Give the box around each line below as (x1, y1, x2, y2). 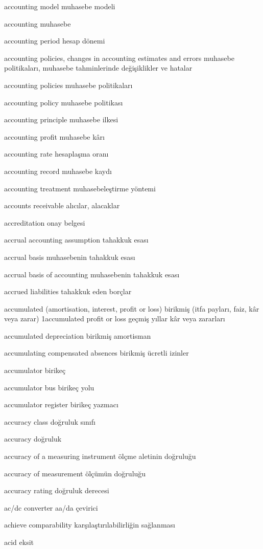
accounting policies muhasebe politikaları (4, 79, 133, 90)
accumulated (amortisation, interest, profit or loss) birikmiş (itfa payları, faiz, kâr (4, 303, 259, 314)
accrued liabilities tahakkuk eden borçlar (4, 286, 132, 297)
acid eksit (4, 537, 34, 547)
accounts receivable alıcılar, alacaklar (4, 200, 120, 211)
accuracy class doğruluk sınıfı (4, 416, 95, 427)
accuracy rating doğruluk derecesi (4, 485, 109, 496)
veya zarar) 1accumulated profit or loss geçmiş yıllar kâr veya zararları (4, 313, 225, 324)
